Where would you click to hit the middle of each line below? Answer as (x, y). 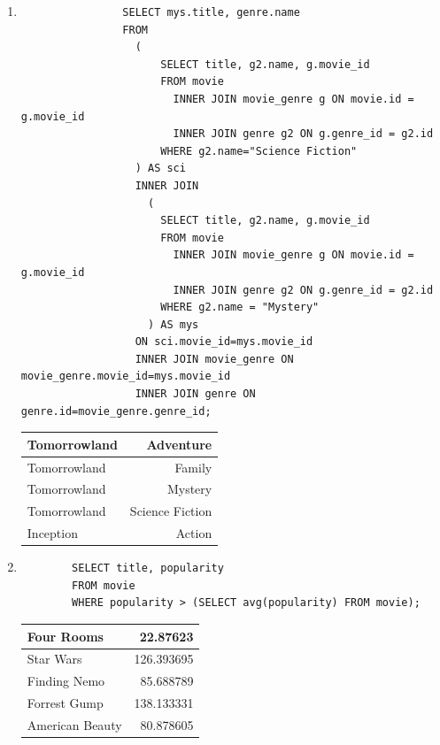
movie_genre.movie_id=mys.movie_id (126, 376)
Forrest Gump (65, 703)
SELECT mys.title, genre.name (211, 12)
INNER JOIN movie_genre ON (214, 359)
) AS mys (173, 324)
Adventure (179, 444)
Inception (52, 533)
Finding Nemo (66, 681)
